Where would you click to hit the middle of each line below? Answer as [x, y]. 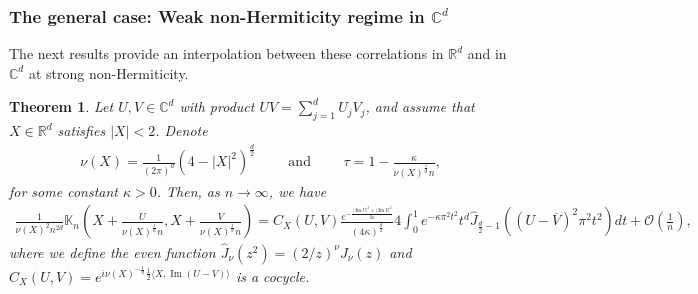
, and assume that [420, 106]
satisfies [81, 130]
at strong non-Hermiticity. [108, 72]
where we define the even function [112, 251]
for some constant [63, 190]
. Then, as [188, 190]
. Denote [181, 130]
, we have [297, 190]
